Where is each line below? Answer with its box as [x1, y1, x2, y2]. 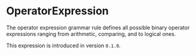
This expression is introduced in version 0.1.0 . [6, 42, 121, 49]
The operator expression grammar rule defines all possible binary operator [6, 24, 190, 31]
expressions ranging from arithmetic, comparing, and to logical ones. [6, 30, 176, 37]
